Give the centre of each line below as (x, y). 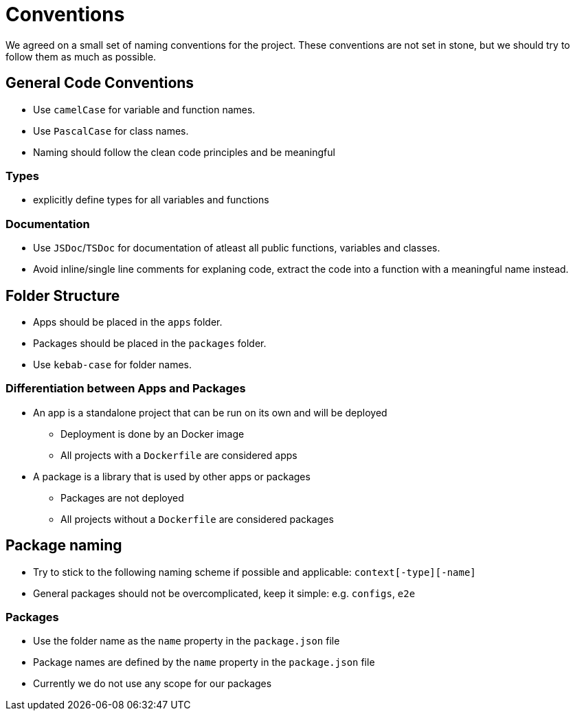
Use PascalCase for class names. (111, 131)
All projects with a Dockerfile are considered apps (179, 455)
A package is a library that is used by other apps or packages (172, 476)
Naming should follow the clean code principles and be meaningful (184, 152)
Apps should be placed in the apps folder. (128, 322)
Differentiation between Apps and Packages (126, 389)
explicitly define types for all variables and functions (151, 200)
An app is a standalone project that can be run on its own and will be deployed (210, 412)
